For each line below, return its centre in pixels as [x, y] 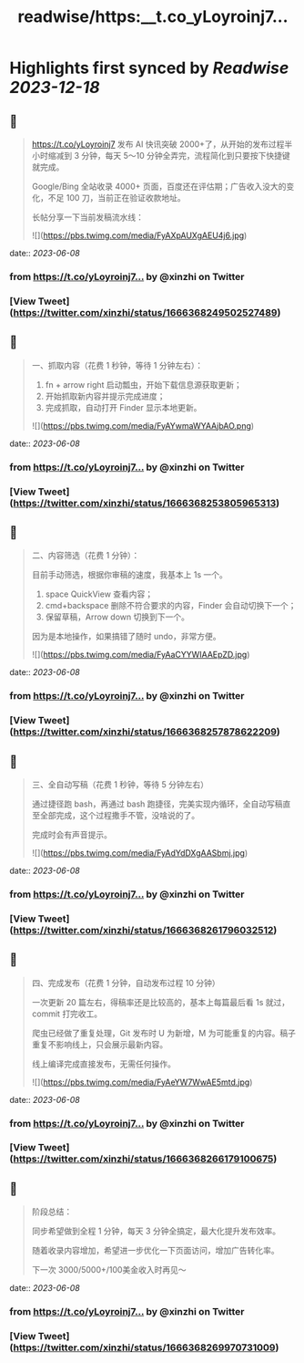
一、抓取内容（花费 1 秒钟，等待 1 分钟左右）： [117, 365]
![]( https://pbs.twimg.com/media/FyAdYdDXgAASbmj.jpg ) [140, 853]
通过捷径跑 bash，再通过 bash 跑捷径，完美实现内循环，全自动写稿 [157, 804]
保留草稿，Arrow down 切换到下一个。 [117, 617]
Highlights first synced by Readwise [149, 68]
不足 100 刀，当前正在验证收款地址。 [117, 198]
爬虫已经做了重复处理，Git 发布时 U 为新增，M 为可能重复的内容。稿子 [164, 1033]
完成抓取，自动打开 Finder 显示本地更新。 [123, 407]
